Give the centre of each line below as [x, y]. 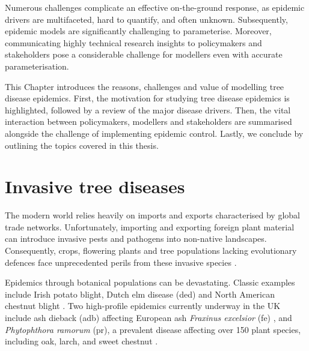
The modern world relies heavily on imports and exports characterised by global [152, 215]
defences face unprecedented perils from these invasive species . [121, 262]
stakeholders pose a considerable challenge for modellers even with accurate [144, 54]
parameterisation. [37, 66]
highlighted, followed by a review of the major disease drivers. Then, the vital [148, 109]
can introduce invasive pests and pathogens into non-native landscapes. [136, 238]
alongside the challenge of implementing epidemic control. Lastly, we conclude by [154, 133]
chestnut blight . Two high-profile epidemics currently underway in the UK [143, 306]
